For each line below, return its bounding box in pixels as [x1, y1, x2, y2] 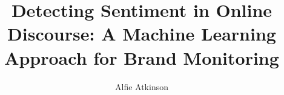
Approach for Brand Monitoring [4, 45, 279, 70]
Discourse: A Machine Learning [7, 21, 276, 46]
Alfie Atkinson [115, 80, 168, 93]
